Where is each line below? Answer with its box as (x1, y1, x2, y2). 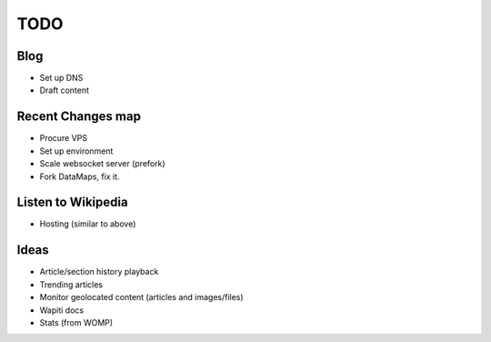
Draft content (39, 85, 90, 96)
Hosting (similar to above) (39, 218, 136, 229)
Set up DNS (39, 73, 84, 84)
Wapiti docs (39, 305, 85, 316)
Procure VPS (39, 133, 88, 144)
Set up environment (39, 146, 114, 156)
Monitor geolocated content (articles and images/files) (39, 292, 245, 303)
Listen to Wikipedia (16, 195, 128, 210)
